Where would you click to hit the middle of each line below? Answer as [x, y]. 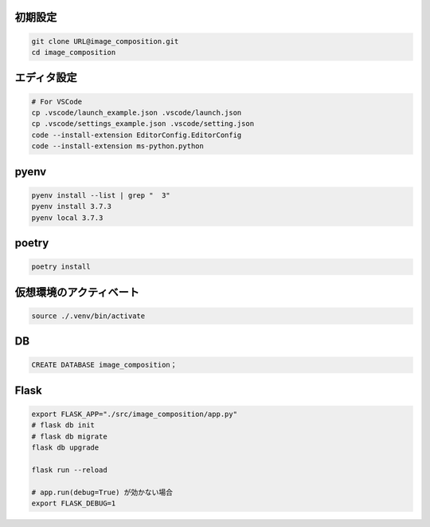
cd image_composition [74, 52]
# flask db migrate [69, 436]
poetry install [61, 267]
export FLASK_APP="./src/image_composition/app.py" [135, 414]
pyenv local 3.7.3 [67, 218]
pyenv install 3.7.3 [71, 206]
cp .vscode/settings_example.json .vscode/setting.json [143, 124]
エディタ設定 [46, 78]
